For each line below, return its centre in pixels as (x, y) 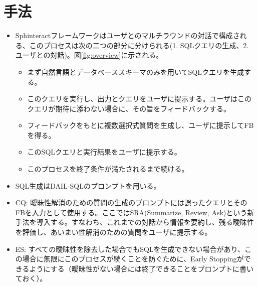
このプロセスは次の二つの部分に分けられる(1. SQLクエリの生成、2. (139, 45)
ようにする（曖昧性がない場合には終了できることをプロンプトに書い (141, 268)
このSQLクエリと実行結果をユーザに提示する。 (104, 152)
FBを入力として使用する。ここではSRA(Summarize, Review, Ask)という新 (135, 212)
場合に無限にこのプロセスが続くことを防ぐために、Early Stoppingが (133, 259)
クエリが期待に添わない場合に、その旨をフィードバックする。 (129, 108)
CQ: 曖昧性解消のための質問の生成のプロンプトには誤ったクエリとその (131, 202)
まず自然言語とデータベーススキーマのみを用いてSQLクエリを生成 (136, 71)
